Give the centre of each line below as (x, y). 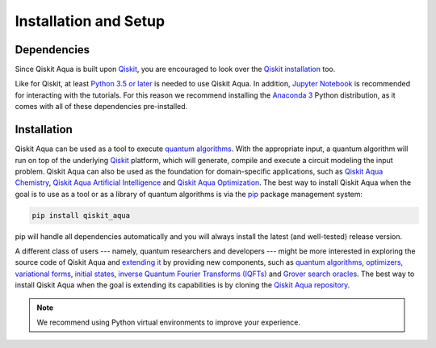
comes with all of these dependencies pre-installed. (101, 107)
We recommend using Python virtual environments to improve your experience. (169, 322)
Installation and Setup (90, 21)
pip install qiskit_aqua (81, 215)
